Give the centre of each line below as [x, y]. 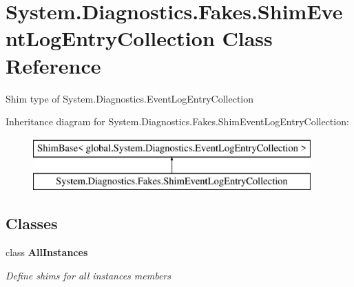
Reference [53, 65]
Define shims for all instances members [88, 275]
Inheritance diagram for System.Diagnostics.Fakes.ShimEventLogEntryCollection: [177, 121]
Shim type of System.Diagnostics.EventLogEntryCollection [130, 98]
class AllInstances [47, 252]
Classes [32, 223]
